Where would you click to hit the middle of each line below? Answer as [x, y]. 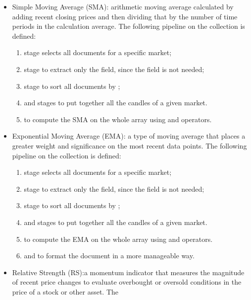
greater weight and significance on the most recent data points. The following [129, 145]
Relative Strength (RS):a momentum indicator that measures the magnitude [128, 272]
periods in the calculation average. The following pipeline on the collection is [128, 26]
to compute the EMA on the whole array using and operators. [118, 239]
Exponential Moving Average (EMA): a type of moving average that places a [129, 136]
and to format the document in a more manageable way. [109, 256]
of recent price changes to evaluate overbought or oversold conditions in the [127, 282]
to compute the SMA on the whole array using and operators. [118, 119]
